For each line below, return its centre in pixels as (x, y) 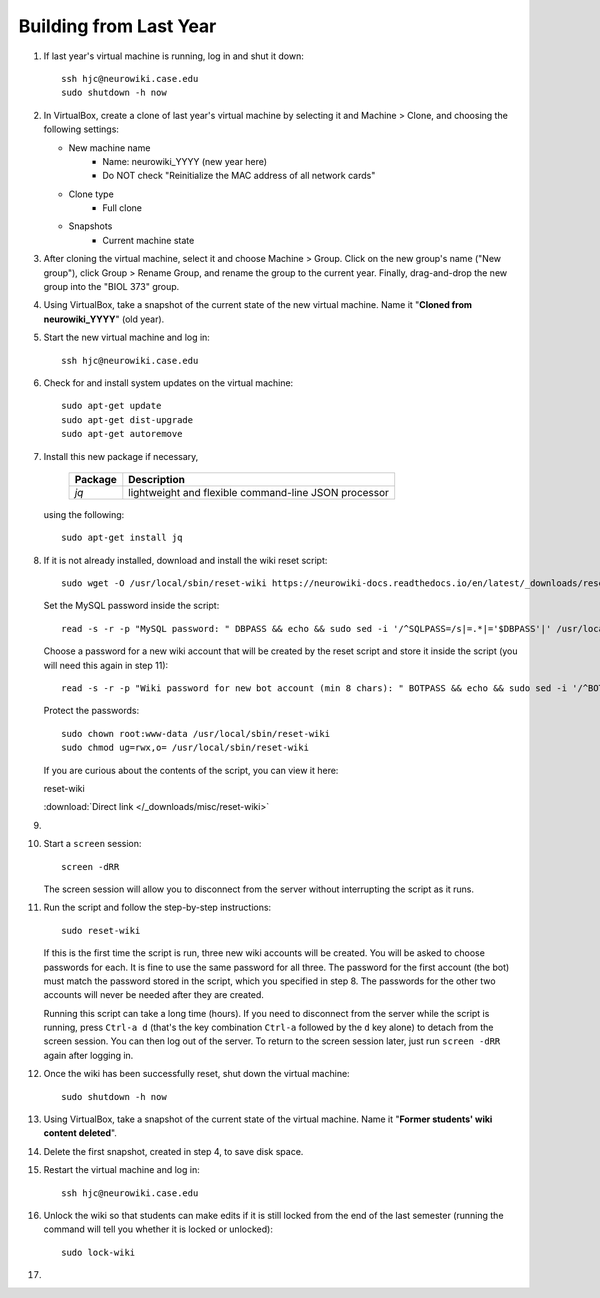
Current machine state (148, 240)
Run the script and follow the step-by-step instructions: (157, 907)
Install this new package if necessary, (121, 456)
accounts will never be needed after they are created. (154, 995)
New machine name (109, 147)
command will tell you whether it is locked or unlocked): (158, 1229)
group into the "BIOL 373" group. (111, 287)
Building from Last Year (117, 26)
